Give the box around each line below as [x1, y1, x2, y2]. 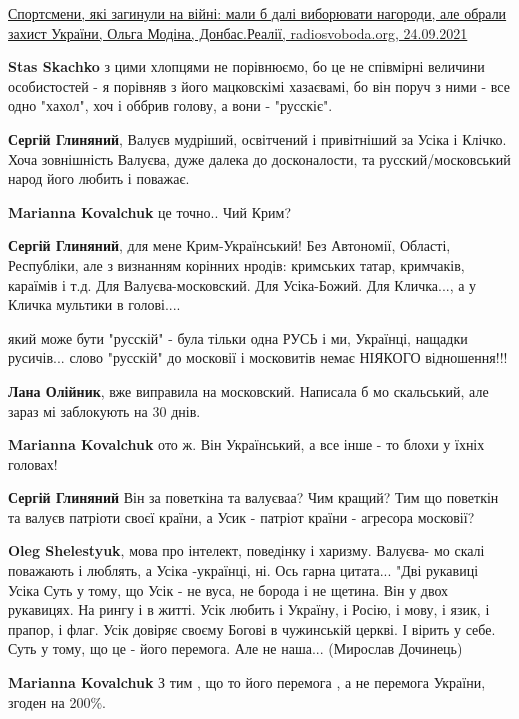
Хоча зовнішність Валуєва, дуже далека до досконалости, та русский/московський [8, 148, 511, 169]
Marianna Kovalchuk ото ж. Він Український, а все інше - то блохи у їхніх [8, 434, 485, 455]
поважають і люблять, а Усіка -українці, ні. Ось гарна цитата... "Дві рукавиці [8, 560, 479, 581]
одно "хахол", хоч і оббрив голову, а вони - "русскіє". [8, 95, 333, 116]
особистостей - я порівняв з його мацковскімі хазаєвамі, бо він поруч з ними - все [8, 75, 510, 96]
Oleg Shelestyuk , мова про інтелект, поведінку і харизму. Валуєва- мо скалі [8, 540, 485, 561]
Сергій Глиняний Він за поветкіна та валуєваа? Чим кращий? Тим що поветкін [8, 487, 499, 508]
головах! [8, 453, 58, 474]
